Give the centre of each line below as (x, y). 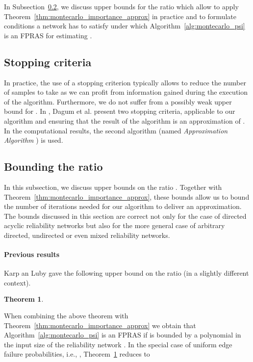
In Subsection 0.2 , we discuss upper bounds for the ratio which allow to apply (121, 6)
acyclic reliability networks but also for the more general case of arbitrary (114, 225)
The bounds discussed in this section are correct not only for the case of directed (125, 216)
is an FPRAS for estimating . (48, 35)
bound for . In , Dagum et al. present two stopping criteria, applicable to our (120, 111)
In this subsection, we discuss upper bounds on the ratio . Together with (113, 187)
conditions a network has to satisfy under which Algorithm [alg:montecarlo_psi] (125, 26)
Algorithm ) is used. (34, 140)
